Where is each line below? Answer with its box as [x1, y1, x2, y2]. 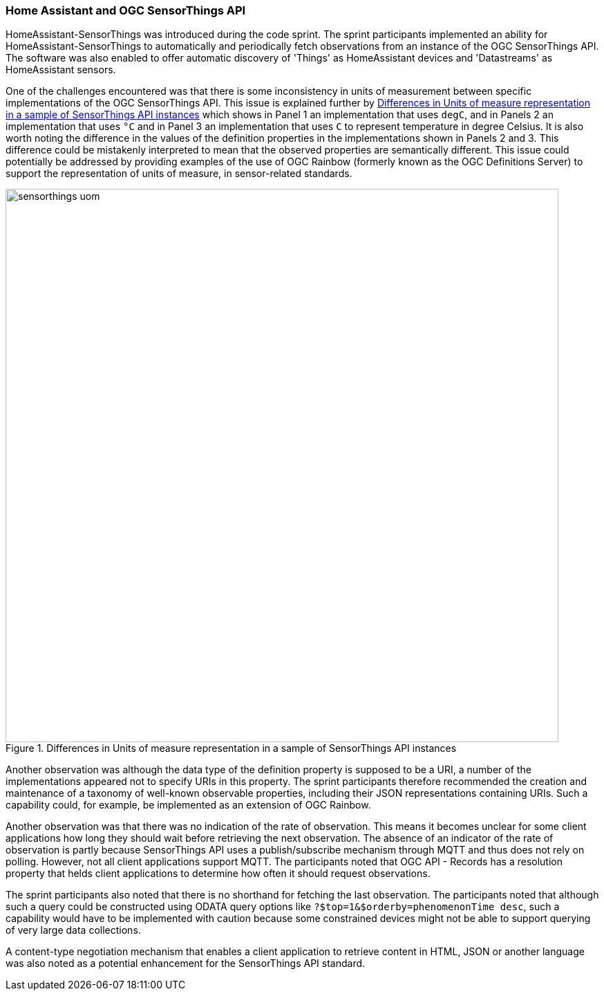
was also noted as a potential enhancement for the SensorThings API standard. [6, 957, 366, 970]
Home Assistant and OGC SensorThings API [6, 3, 246, 17]
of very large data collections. [6, 924, 141, 937]
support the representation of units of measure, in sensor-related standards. [6, 167, 352, 180]
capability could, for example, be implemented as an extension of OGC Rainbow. [6, 799, 371, 811]
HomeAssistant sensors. [6, 64, 116, 76]
